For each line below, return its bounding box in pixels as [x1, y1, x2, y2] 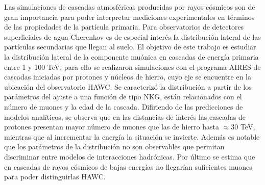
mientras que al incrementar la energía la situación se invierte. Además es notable [4, 131, 260, 142]
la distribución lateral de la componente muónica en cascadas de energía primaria [4, 51, 259, 62]
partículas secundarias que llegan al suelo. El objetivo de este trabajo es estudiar [4, 41, 256, 52]
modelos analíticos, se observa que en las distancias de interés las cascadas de [4, 111, 246, 122]
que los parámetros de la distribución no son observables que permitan [4, 141, 225, 152]
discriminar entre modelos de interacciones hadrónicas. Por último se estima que [4, 151, 255, 162]
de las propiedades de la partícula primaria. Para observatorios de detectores [4, 21, 244, 32]
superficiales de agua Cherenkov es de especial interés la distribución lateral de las [4, 31, 261, 42]
